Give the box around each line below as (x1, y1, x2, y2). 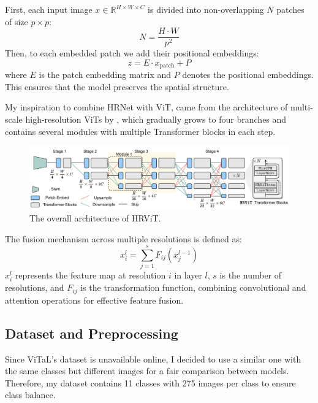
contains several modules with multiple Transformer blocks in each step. (5, 125, 276, 137)
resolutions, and (5, 281, 64, 294)
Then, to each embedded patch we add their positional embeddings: (5, 47, 259, 59)
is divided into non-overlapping (148, 3, 264, 15)
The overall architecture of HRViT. (29, 211, 161, 224)
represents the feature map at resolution (15, 269, 166, 282)
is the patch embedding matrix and (39, 68, 172, 81)
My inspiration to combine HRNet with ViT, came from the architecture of (5, 101, 288, 113)
